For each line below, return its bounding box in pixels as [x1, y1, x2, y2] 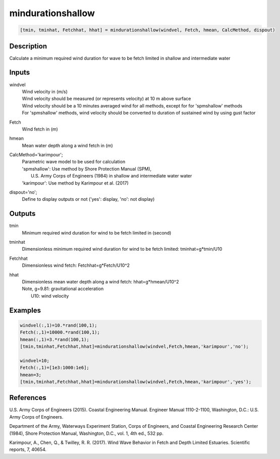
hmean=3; [20, 372, 42, 378]
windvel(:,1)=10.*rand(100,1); [20, 322, 98, 328]
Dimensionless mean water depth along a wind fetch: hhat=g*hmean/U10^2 [22, 279, 179, 285]
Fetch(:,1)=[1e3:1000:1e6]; [20, 365, 89, 371]
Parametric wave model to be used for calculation [22, 159, 126, 165]
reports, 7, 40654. [9, 446, 47, 452]
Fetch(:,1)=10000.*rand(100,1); [20, 329, 100, 335]
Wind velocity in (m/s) [22, 88, 68, 94]
